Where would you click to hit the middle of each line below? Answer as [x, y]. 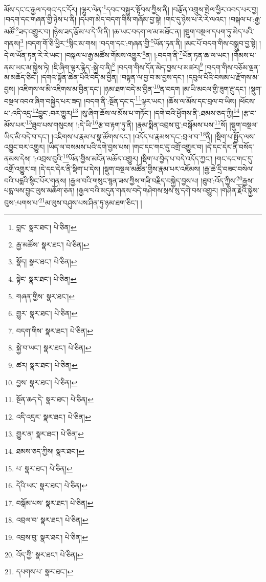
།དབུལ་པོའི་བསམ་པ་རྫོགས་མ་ [223, 77]
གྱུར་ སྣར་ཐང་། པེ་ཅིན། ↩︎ [47, 313]
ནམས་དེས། [18, 158]
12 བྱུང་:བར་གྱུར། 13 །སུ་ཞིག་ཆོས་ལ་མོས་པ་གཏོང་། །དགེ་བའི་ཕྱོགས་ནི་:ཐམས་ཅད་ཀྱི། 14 [136, 112]
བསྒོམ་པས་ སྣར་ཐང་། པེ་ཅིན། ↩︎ [55, 502]
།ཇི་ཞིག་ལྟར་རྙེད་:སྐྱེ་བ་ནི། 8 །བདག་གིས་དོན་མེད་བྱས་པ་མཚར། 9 [127, 66]
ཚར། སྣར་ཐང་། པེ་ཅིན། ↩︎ [47, 365]
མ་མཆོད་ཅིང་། [21, 77]
